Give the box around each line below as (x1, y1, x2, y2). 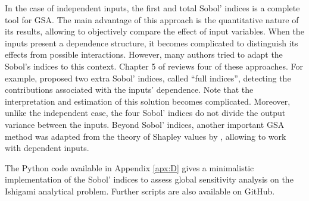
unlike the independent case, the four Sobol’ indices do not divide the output (5, 106, 286, 119)
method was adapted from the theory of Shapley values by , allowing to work (5, 130, 286, 142)
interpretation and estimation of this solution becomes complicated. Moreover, (5, 95, 291, 107)
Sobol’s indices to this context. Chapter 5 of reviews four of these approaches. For (5, 59, 303, 72)
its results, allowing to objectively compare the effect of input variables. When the (5, 25, 304, 37)
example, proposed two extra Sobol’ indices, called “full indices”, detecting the (5, 71, 291, 84)
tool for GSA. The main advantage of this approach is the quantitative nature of (5, 13, 299, 26)
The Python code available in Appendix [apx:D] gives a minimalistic (5, 161, 254, 174)
